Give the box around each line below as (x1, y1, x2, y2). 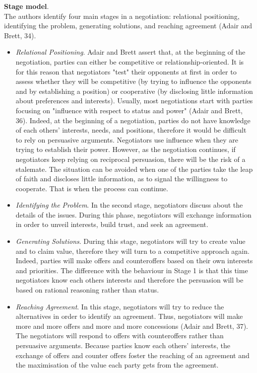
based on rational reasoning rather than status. (15, 285, 159, 295)
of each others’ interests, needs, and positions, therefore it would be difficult (15, 125, 247, 135)
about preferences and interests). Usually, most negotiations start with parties (15, 95, 253, 106)
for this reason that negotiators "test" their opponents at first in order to (15, 66, 237, 76)
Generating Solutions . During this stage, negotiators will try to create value (15, 236, 246, 246)
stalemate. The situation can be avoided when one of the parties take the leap (15, 163, 253, 174)
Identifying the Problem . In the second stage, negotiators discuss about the (15, 200, 243, 210)
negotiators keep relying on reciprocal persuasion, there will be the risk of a (15, 153, 246, 164)
